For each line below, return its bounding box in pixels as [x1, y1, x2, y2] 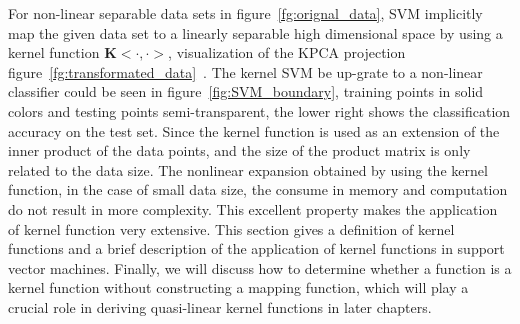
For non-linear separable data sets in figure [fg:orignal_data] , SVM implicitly [8, 3, 483, 23]
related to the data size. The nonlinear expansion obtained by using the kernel [8, 159, 488, 180]
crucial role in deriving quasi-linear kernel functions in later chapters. [8, 296, 432, 317]
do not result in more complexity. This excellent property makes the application [8, 198, 498, 219]
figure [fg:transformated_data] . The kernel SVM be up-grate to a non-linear [8, 61, 483, 82]
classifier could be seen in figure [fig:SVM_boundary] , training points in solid [8, 81, 484, 102]
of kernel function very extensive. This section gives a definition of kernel [8, 218, 455, 239]
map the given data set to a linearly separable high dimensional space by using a [8, 22, 503, 43]
